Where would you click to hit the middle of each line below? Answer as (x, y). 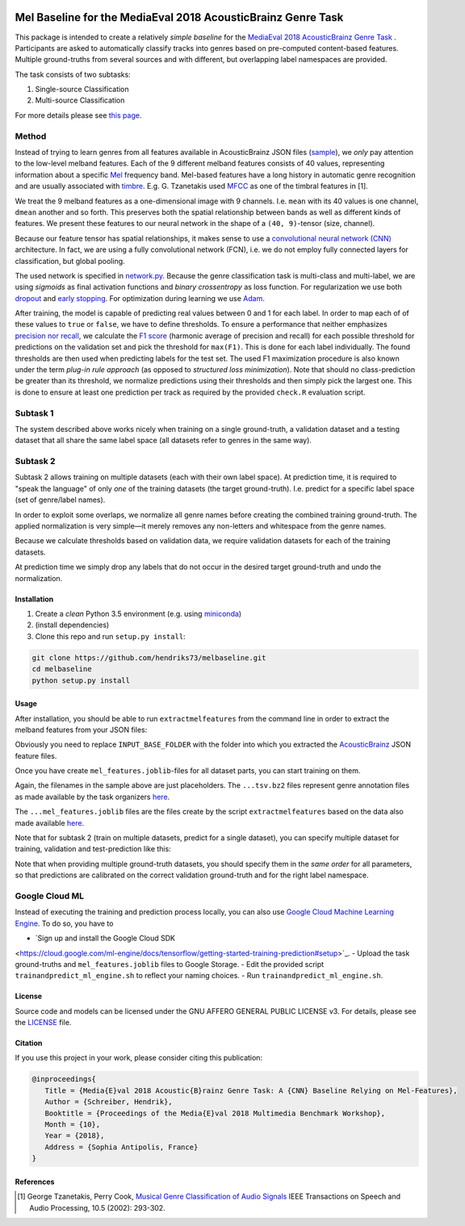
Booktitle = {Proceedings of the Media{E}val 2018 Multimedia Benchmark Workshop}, (215, 1113)
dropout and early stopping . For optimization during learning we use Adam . (140, 298)
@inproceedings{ (64, 1079)
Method (31, 136)
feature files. (36, 755)
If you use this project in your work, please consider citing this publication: (138, 1058)
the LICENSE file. (43, 1023)
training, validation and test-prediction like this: (93, 849)
